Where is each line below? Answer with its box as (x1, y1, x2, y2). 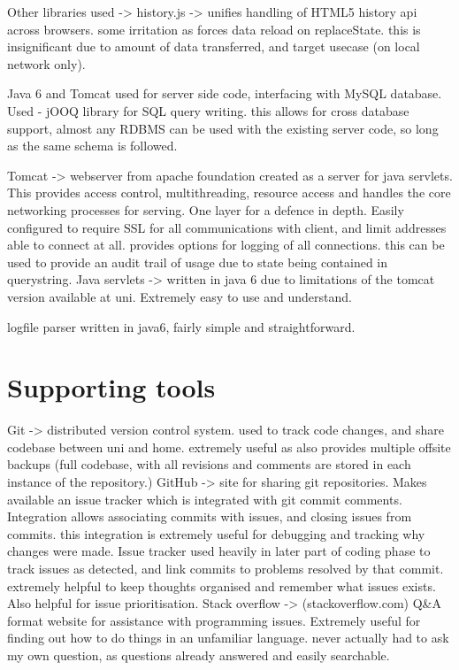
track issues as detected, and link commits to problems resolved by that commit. (7, 558, 444, 577)
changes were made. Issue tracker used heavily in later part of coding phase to (7, 542, 431, 560)
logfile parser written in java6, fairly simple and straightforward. (7, 317, 356, 335)
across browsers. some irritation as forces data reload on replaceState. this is (7, 19, 421, 38)
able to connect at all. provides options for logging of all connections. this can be (7, 235, 445, 254)
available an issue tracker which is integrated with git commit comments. (7, 489, 402, 508)
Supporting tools (7, 369, 216, 405)
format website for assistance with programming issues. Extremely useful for (7, 611, 421, 629)
